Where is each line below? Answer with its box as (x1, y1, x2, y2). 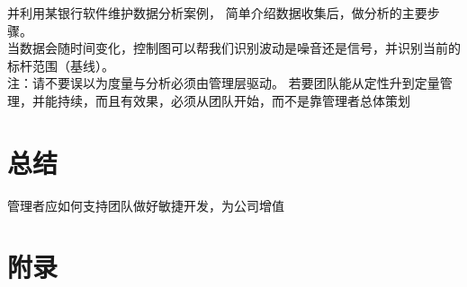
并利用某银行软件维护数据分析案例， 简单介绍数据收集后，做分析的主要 (7, 4, 427, 22)
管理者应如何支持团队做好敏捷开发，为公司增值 (7, 196, 284, 214)
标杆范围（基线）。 (7, 56, 114, 74)
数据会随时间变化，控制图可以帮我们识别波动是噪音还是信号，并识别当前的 (19, 39, 461, 57)
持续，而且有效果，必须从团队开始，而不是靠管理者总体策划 (57, 91, 410, 109)
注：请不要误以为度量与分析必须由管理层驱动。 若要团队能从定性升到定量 (7, 74, 440, 92)
